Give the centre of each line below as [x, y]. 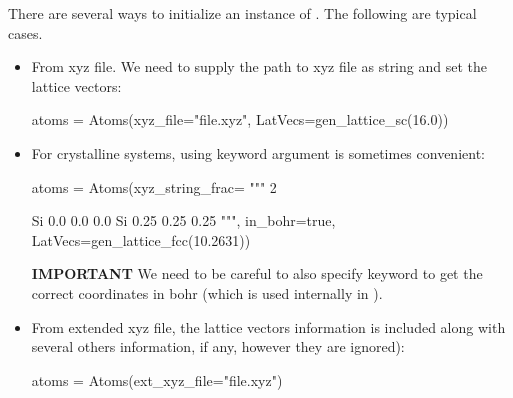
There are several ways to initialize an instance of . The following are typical [242, 13]
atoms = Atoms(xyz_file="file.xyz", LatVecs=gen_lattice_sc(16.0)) [240, 119]
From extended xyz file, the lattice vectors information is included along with [268, 326]
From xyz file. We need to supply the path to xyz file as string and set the [259, 66]
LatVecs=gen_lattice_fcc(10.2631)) [141, 239]
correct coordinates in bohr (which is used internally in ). [207, 292]
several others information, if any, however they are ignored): [218, 346]
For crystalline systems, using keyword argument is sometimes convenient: [258, 152]
